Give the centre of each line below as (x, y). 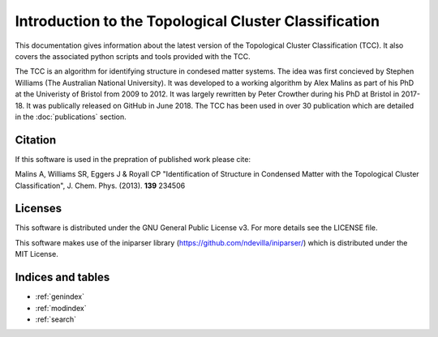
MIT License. (36, 254)
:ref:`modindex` (61, 308)
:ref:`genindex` (60, 296)
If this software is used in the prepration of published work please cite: (133, 159)
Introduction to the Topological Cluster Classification (198, 21)
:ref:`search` (56, 319)
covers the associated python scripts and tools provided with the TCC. (133, 56)
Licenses (39, 209)
